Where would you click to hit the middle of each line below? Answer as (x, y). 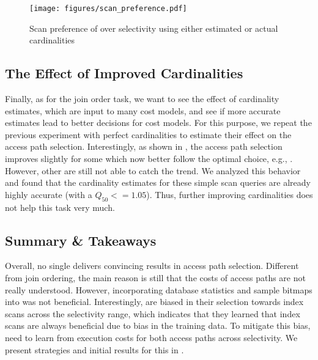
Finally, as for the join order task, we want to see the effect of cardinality (142, 99)
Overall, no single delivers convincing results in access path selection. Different (152, 266)
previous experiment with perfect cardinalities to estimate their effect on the (148, 134)
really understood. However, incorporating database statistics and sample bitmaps (159, 289)
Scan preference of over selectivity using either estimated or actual (154, 28)
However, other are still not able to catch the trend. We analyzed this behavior (153, 170)
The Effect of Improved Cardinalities (124, 73)
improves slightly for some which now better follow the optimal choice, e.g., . (149, 159)
